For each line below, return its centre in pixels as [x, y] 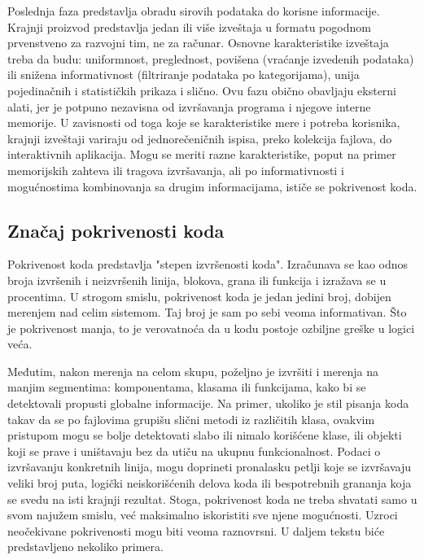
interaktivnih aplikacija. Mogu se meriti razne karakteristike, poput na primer [202, 154]
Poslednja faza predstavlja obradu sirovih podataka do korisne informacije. [194, 11]
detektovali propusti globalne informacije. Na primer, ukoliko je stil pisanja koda [208, 403]
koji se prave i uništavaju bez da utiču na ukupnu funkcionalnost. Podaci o [194, 451]
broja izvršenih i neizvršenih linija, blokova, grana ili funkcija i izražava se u [197, 280]
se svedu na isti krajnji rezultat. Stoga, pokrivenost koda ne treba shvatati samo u [212, 499]
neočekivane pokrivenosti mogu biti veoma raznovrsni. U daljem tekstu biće [196, 530]
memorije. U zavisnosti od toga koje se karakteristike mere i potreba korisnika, [204, 122]
